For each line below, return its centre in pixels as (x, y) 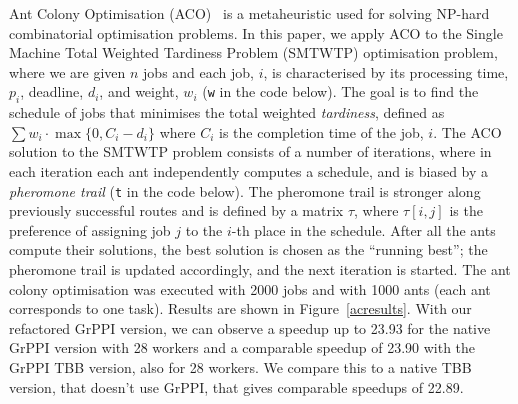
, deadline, (52, 91)
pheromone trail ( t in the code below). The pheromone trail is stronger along (245, 190)
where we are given (67, 71)
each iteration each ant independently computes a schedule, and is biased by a (249, 170)
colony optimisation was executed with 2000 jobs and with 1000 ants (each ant (250, 288)
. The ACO (467, 131)
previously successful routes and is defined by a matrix (176, 210)
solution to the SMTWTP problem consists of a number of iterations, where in (250, 151)
